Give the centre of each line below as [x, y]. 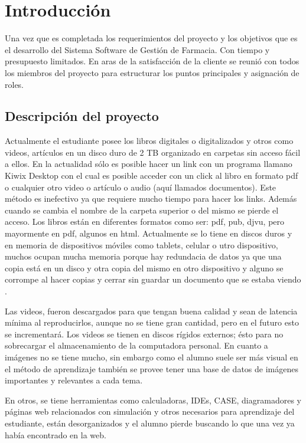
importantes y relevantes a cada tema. [74, 380]
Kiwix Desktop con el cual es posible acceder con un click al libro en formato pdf [152, 175]
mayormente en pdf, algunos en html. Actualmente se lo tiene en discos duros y [149, 233]
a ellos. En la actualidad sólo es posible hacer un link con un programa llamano [149, 164]
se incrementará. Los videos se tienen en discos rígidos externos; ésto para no [144, 334]
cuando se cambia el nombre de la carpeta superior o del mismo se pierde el [142, 210]
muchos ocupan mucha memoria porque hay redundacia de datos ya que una [143, 256]
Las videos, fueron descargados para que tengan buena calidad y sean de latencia [151, 311]
